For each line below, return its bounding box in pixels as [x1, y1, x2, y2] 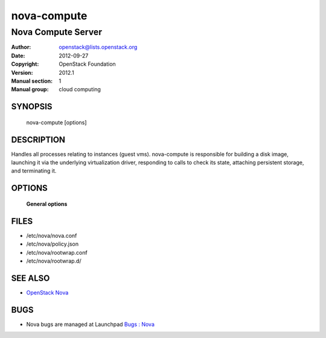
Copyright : [11, 60, 39, 68]
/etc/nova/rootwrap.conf [26, 249, 88, 256]
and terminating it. [11, 167, 57, 174]
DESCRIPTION [11, 135, 66, 145]
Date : [11, 52, 25, 59]
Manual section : [11, 77, 53, 84]
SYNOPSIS [11, 101, 53, 112]
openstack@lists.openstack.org [59, 43, 138, 51]
